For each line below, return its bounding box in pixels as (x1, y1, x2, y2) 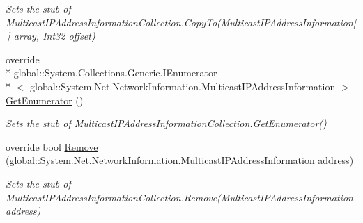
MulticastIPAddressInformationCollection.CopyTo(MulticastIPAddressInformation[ (6, 15, 357, 29)
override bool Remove (6, 139, 98, 154)
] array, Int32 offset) (7, 28, 95, 43)
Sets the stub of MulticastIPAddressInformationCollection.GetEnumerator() (6, 116, 327, 131)
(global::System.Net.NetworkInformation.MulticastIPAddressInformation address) (6, 153, 354, 167)
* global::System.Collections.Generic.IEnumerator (6, 65, 217, 80)
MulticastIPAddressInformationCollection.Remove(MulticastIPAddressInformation (6, 190, 353, 204)
